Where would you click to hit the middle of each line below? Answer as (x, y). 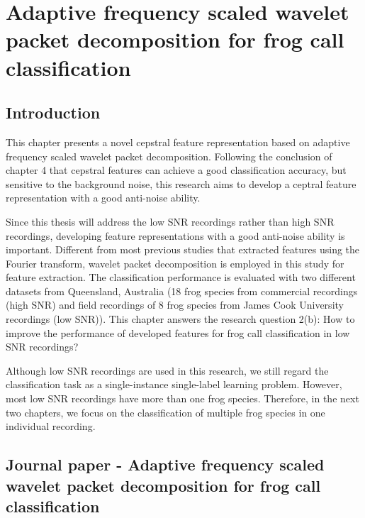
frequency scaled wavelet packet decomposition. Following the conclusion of (169, 156)
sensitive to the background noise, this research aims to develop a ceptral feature (181, 183)
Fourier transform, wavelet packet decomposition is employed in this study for (175, 263)
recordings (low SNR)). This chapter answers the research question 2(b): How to (180, 319)
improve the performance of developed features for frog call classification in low (178, 332)
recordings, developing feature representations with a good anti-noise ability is (175, 235)
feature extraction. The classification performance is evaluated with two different (181, 277)
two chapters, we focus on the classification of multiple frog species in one (165, 412)
